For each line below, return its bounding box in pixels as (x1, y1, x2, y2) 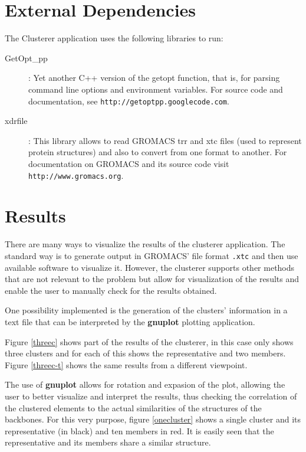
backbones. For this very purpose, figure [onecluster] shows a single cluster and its (5, 413, 301, 425)
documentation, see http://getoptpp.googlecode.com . (28, 94, 229, 107)
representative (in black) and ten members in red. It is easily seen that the (5, 424, 274, 437)
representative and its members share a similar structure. (5, 436, 211, 448)
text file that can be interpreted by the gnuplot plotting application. (5, 315, 255, 327)
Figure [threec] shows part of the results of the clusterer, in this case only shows (5, 335, 294, 348)
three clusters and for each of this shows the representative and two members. (5, 347, 286, 359)
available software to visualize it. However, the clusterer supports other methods (5, 261, 295, 273)
